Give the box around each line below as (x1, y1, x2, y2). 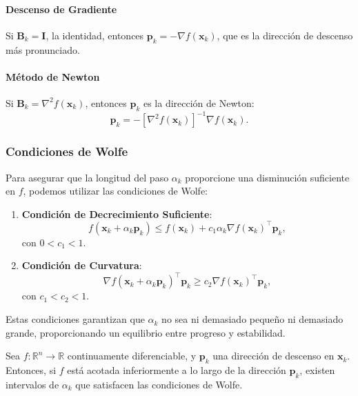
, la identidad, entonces (46, 28, 144, 42)
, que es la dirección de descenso (217, 28, 353, 42)
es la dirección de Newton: (143, 95, 255, 110)
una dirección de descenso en (212, 348, 335, 363)
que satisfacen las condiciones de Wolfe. (75, 377, 243, 391)
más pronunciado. (6, 42, 80, 57)
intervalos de (6, 377, 59, 391)
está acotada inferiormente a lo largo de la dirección (67, 363, 286, 377)
